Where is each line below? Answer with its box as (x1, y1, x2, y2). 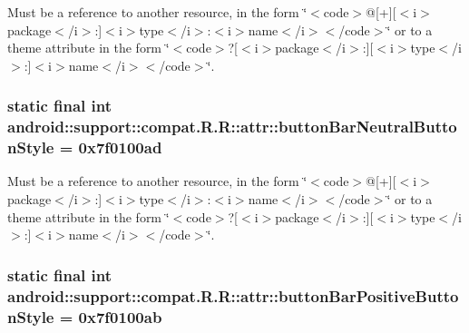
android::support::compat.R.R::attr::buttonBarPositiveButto (7, 284, 459, 307)
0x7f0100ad (78, 136, 162, 159)
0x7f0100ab (78, 305, 162, 328)
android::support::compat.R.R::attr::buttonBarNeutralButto (7, 115, 457, 138)
